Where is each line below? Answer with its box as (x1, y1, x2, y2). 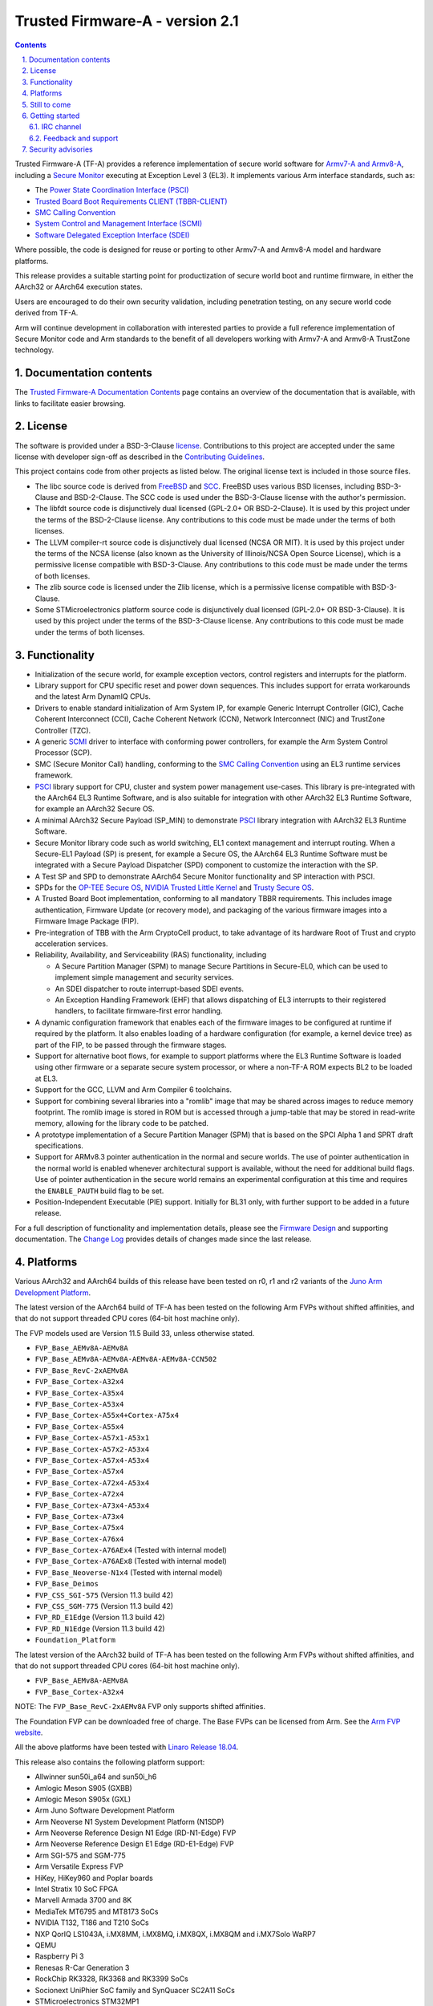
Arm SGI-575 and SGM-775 (34, 1850, 126, 1860)
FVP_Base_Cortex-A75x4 (34, 1523, 124, 1533)
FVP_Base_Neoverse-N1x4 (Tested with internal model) (34, 1567, 223, 1577)
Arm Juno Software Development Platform (34, 1805, 176, 1815)
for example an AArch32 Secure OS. (34, 804, 156, 814)
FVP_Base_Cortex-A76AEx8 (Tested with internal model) (34, 1557, 228, 1566)
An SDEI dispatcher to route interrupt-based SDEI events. (55, 984, 245, 993)
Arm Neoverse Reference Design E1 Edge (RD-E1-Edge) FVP (34, 1839, 234, 1849)
